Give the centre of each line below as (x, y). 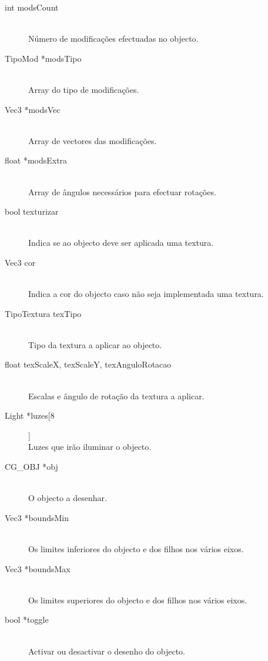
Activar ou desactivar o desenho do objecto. (107, 651)
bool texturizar (32, 211)
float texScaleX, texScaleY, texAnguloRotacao (88, 364)
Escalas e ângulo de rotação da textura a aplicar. (116, 395)
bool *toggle (27, 620)
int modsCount (32, 7)
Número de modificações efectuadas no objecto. (113, 39)
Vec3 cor (20, 262)
